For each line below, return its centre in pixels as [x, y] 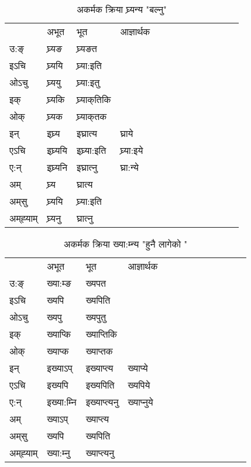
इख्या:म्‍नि [62, 402]
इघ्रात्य [87, 133]
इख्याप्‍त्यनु [102, 402]
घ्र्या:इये [132, 150]
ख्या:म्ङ [59, 283]
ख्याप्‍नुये [140, 402]
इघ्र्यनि [57, 167]
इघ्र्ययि [57, 150]
